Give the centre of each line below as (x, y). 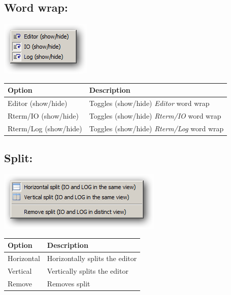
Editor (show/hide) (38, 103)
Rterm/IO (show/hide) (43, 115)
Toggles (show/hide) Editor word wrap (149, 103)
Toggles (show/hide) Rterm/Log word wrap (156, 128)
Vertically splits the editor (88, 270)
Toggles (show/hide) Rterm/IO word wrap (155, 115)
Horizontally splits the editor (92, 258)
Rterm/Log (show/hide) (45, 128)
